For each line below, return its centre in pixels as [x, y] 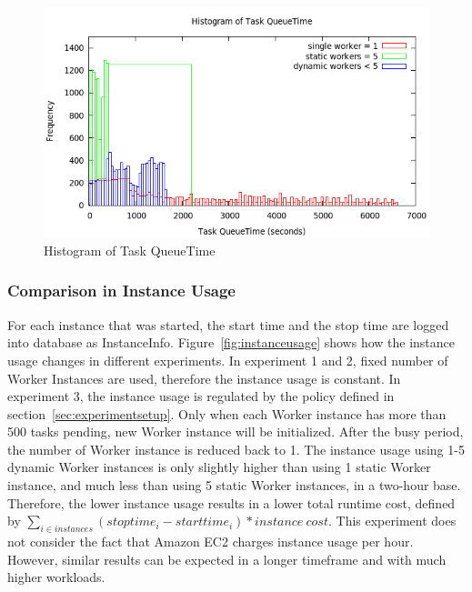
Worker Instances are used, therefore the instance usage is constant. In [204, 378]
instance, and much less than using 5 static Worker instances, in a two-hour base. [234, 485]
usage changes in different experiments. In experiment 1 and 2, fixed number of [228, 360]
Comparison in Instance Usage [121, 291]
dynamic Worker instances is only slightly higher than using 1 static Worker [219, 467]
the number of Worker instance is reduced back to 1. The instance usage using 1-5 [236, 449]
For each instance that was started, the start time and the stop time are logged [228, 324]
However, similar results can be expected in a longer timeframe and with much [227, 559]
